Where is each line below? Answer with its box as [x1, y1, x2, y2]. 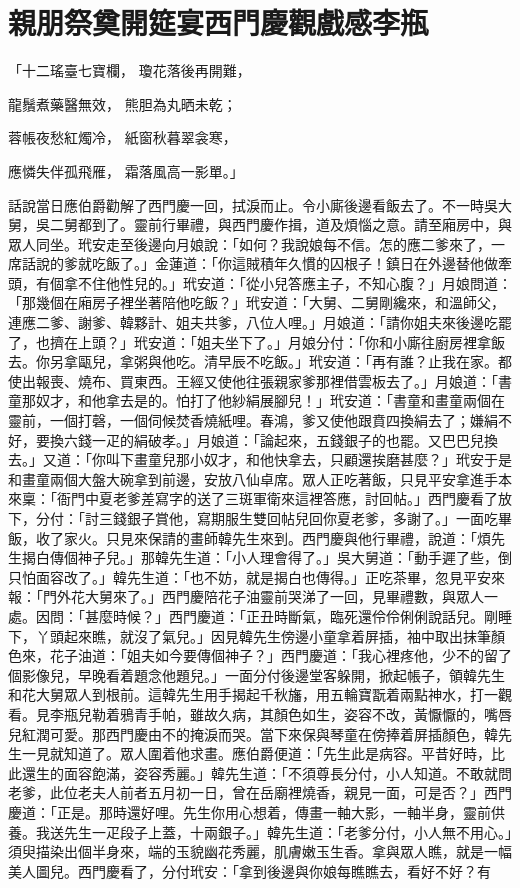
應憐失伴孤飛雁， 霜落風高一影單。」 [8, 160, 244, 181]
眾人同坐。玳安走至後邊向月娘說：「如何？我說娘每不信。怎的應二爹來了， [8, 233, 491, 254]
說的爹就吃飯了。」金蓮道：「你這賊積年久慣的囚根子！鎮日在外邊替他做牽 [35, 253, 512, 274]
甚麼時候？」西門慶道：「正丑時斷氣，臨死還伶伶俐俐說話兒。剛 [84, 605, 498, 626]
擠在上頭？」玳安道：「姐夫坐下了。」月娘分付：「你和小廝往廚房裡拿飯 [49, 331, 505, 352]
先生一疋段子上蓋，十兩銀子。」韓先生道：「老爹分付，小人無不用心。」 [63, 821, 512, 842]
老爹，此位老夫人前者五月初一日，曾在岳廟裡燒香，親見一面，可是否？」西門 [8, 782, 512, 803]
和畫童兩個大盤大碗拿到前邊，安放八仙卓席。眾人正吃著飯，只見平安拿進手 [8, 468, 498, 489]
